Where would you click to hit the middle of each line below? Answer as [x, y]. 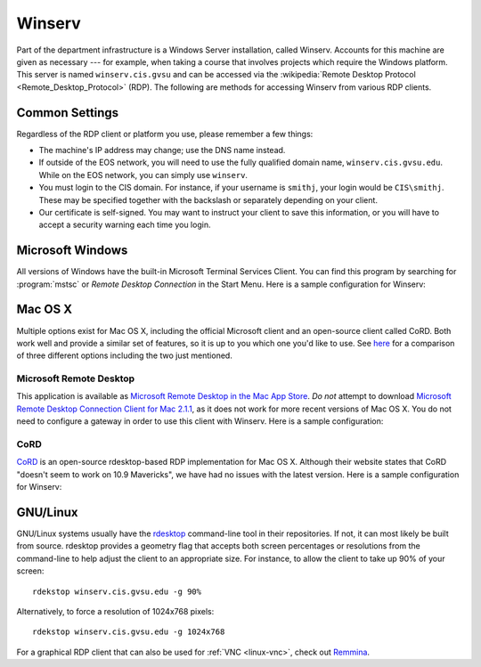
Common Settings [68, 113]
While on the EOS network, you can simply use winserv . [143, 175]
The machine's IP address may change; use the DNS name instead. [162, 150]
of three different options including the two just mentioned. [125, 355]
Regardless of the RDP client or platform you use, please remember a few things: [165, 134]
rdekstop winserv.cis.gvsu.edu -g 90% [117, 591]
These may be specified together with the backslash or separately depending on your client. [208, 199]
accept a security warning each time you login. [125, 225]
